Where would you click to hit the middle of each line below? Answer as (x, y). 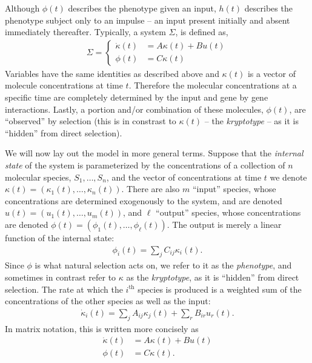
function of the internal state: (60, 237)
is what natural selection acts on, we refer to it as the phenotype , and (163, 265)
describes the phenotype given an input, (142, 8)
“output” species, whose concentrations (228, 212)
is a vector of (271, 73)
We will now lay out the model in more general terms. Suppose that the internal (154, 153)
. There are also (151, 189)
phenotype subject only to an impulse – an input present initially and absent (148, 20)
